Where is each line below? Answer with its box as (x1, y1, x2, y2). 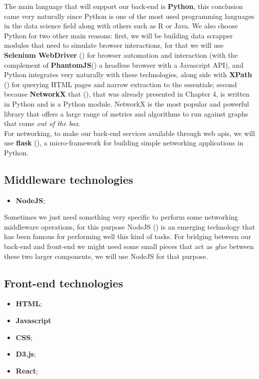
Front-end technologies (4, 275, 123, 290)
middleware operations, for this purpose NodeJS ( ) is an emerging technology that (4, 221, 255, 232)
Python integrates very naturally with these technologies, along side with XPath (4, 69, 252, 80)
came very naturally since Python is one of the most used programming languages (4, 10, 255, 21)
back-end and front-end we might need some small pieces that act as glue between (4, 241, 254, 252)
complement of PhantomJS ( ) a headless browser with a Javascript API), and (4, 59, 244, 70)
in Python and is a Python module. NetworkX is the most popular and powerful (4, 98, 249, 109)
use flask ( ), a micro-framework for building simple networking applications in (4, 137, 244, 148)
